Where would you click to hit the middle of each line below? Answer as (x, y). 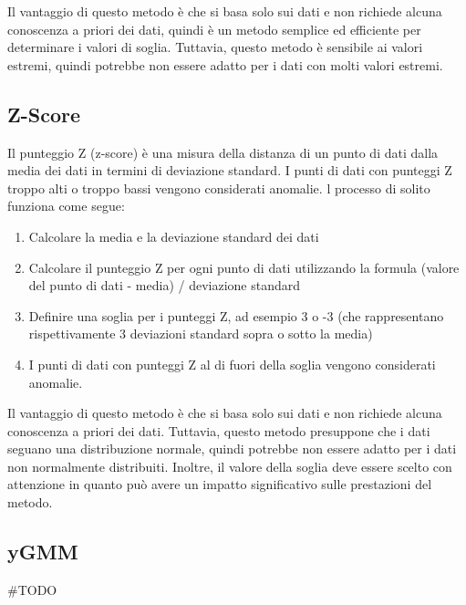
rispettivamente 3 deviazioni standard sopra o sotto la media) (201, 334)
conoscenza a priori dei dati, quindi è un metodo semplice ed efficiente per (214, 29)
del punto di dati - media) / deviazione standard (165, 285)
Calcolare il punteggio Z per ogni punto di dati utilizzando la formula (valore (244, 267)
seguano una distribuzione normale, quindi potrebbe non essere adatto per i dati (232, 449)
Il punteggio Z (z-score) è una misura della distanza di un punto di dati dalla (223, 152)
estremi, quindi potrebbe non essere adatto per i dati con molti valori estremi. (225, 64)
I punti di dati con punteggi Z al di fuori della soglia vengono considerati (232, 364)
